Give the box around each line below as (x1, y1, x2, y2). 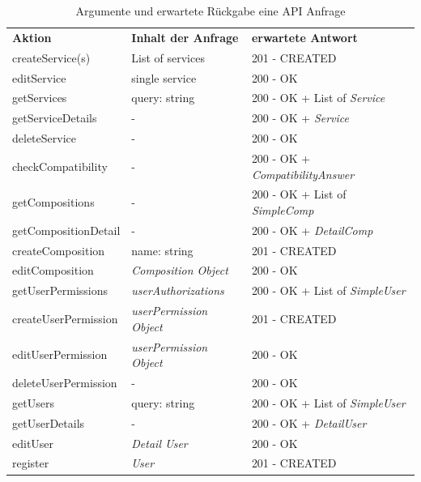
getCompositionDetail (12, 221, 121, 238)
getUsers (12, 394, 54, 411)
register (12, 454, 49, 471)
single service (131, 69, 197, 86)
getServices (12, 89, 67, 106)
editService (12, 69, 66, 86)
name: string (131, 241, 193, 258)
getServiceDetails (12, 109, 97, 126)
